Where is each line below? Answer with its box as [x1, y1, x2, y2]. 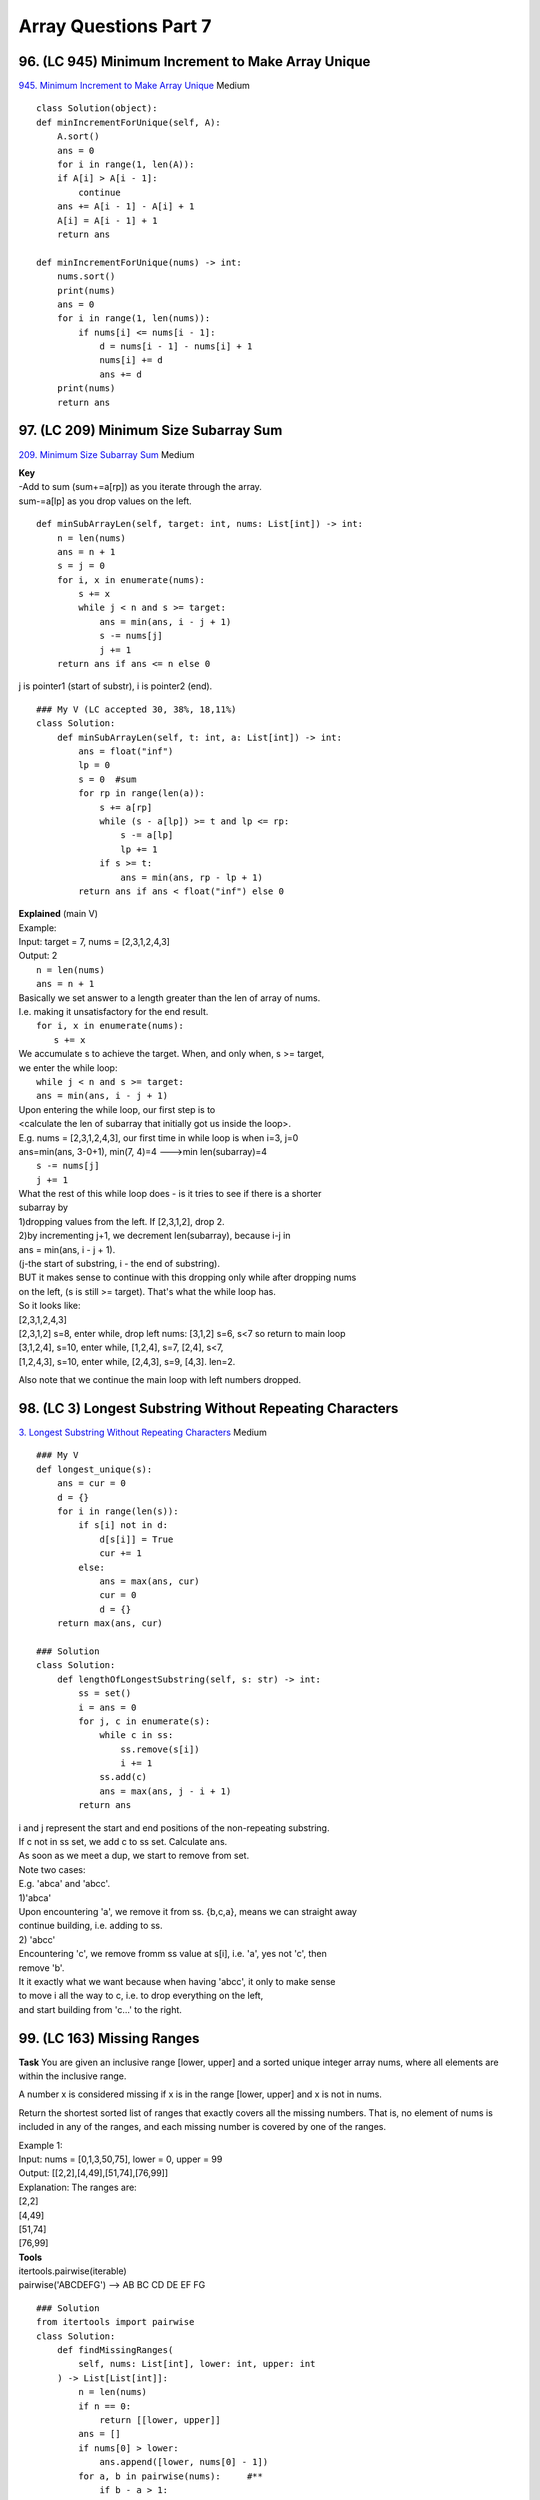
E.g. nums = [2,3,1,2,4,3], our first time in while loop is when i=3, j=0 [18, 1131, 299, 1144]
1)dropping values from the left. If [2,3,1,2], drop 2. [18, 1215, 225, 1227]
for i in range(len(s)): [56, 1506, 179, 1517]
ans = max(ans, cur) [99, 1575, 200, 1587]
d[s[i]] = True [99, 1533, 174, 1545]
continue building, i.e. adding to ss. [18, 1920, 164, 1932]
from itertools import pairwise [36, 2316, 195, 2328]
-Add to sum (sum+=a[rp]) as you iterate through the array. [18, 481, 262, 493]
